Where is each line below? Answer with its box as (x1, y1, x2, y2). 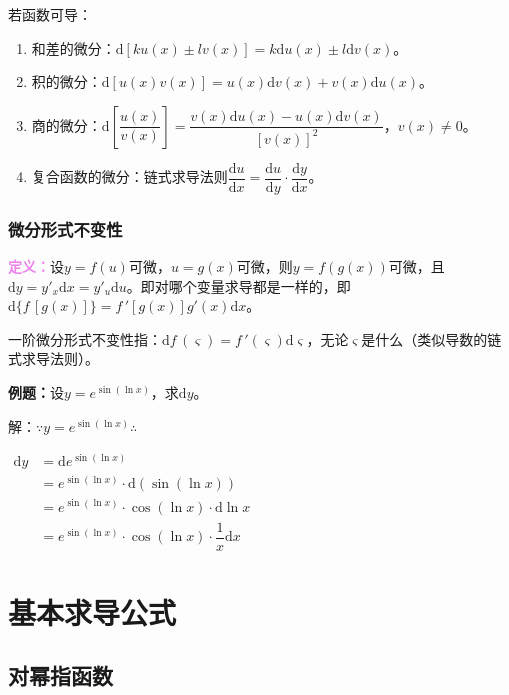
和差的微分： (31, 37, 116, 58)
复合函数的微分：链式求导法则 (31, 166, 228, 187)
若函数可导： (8, 4, 92, 24)
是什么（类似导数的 (361, 328, 488, 349)
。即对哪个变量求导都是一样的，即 (126, 275, 351, 296)
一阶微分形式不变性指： (8, 328, 162, 349)
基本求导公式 (8, 591, 177, 632)
